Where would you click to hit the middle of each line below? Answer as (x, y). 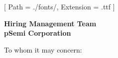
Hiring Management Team (50, 23)
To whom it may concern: (43, 49)
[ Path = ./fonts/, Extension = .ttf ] (59, 6)
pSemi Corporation (38, 33)
